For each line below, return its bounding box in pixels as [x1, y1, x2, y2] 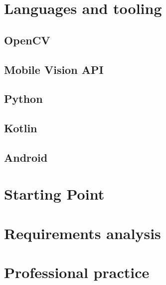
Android [4, 149, 48, 165]
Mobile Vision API [4, 61, 104, 77]
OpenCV [4, 32, 50, 47]
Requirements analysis [4, 223, 161, 243]
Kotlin [4, 120, 37, 136]
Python [4, 91, 43, 106]
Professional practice [4, 262, 150, 283]
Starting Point [4, 184, 105, 204]
